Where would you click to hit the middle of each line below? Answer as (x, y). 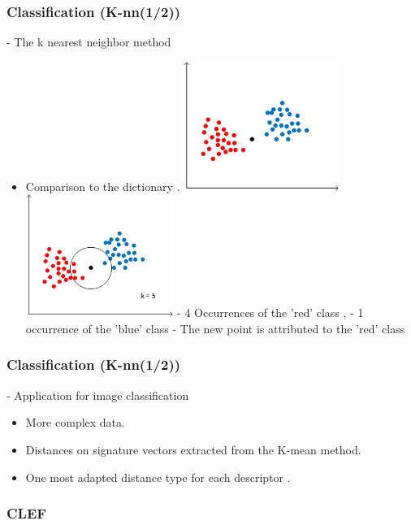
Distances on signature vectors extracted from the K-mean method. (193, 449)
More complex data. (75, 422)
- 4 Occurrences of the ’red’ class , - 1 (270, 312)
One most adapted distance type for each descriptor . (158, 477)
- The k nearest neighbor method (89, 42)
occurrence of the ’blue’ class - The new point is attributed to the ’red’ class (215, 328)
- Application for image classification (98, 395)
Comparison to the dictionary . (103, 186)
